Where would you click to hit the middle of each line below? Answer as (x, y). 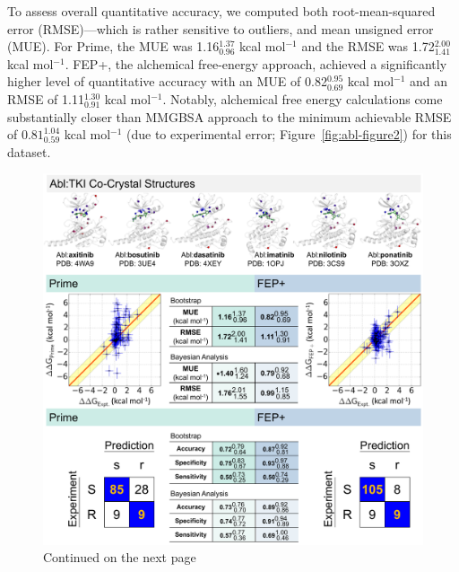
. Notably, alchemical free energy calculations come (303, 98)
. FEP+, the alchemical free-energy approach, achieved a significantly (256, 63)
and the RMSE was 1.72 (368, 46)
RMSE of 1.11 (46, 98)
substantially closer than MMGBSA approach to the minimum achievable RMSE (229, 116)
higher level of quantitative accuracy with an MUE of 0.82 (167, 81)
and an (429, 81)
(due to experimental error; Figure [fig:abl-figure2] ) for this (289, 134)
